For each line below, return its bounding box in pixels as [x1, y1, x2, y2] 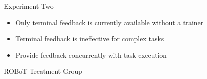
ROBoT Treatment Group [4, 66, 83, 76]
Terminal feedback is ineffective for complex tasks [15, 33, 164, 44]
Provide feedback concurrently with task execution [15, 49, 167, 60]
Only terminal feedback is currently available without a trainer [15, 17, 204, 27]
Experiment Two [4, 1, 54, 11]
